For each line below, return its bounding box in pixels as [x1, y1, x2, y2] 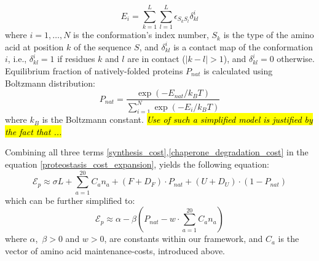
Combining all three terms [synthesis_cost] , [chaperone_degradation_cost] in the [5, 146, 309, 158]
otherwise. [277, 52, 315, 65]
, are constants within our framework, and [104, 232, 263, 245]
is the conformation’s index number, [73, 28, 209, 41]
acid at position [5, 40, 64, 53]
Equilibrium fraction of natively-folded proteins [5, 64, 183, 77]
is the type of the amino [223, 28, 314, 41]
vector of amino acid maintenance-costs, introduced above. [5, 244, 225, 257]
